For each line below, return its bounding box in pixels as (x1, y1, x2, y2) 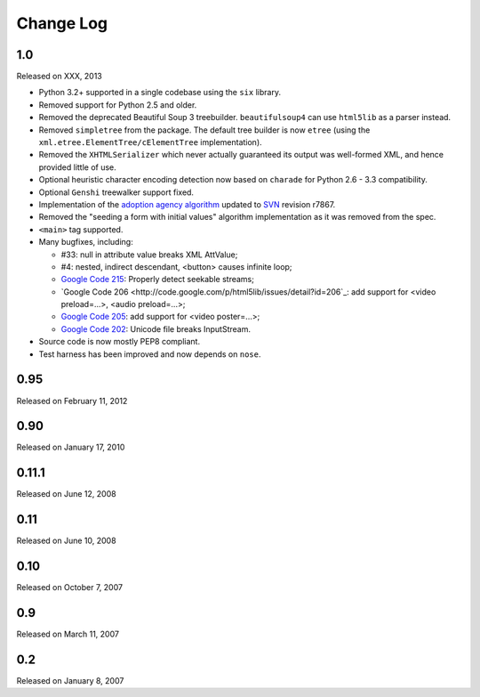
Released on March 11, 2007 (16, 628, 120, 640)
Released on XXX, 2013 (16, 71, 102, 82)
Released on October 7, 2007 (16, 582, 124, 593)
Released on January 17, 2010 (16, 442, 125, 453)
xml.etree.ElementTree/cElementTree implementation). (38, 137, 262, 148)
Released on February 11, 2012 (16, 395, 128, 406)
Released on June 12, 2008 (16, 489, 116, 499)
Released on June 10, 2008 (16, 535, 116, 547)
